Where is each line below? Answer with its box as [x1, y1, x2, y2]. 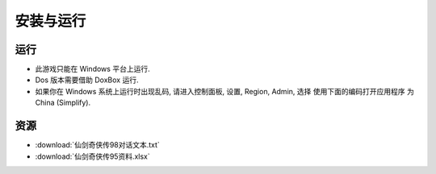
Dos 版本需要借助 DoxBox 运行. [35, 75, 139, 85]
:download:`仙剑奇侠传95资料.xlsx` [35, 151, 150, 161]
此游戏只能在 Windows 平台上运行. [35, 64, 150, 74]
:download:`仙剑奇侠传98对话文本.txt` [35, 140, 161, 150]
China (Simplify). [35, 97, 91, 108]
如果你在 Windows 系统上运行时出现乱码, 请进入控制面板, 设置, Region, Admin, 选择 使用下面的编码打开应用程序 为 [35, 86, 415, 96]
